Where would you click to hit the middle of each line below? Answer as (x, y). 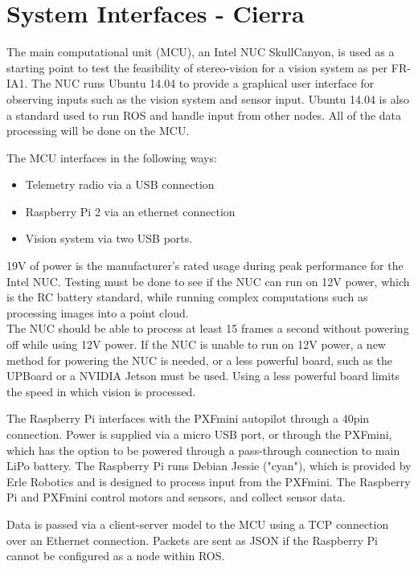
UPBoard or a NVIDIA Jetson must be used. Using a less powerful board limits (203, 376)
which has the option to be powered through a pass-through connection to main (203, 450)
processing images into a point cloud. (98, 312)
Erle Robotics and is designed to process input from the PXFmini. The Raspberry (209, 481)
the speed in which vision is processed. (101, 391)
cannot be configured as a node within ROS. (116, 556)
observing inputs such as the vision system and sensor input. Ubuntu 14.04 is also (208, 98)
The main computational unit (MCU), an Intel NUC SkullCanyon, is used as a (201, 52)
